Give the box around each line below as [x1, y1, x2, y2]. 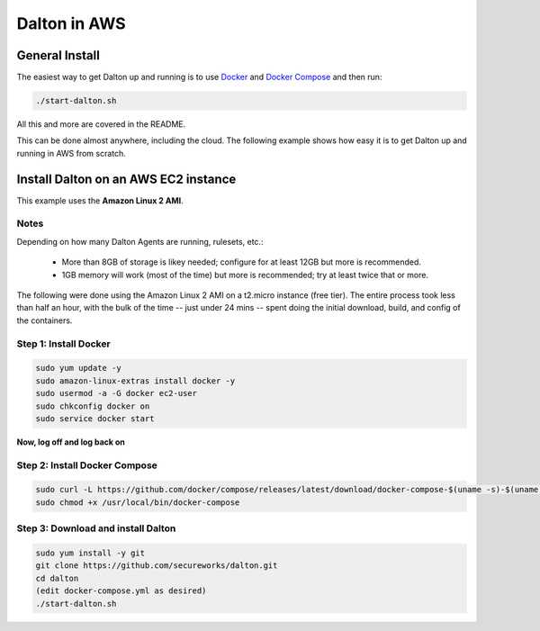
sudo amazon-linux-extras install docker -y [35, 375, 236, 386]
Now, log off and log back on [16, 437, 126, 447]
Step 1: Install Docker [16, 338, 112, 350]
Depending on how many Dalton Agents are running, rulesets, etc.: [16, 236, 264, 247]
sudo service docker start [35, 413, 155, 423]
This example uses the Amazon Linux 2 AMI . [16, 194, 184, 206]
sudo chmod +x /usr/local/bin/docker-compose [35, 497, 240, 508]
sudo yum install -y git [35, 547, 146, 558]
